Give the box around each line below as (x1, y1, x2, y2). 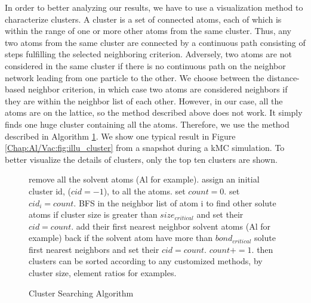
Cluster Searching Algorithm (29, 286, 134, 299)
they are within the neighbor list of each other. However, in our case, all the (5, 94, 283, 107)
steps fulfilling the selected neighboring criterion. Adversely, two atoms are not (5, 48, 292, 60)
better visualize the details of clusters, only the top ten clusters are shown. (5, 153, 278, 165)
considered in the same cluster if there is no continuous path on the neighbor (5, 59, 286, 72)
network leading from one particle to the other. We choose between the (5, 71, 264, 84)
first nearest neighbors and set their (29, 243, 159, 255)
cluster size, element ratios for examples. (29, 267, 177, 279)
